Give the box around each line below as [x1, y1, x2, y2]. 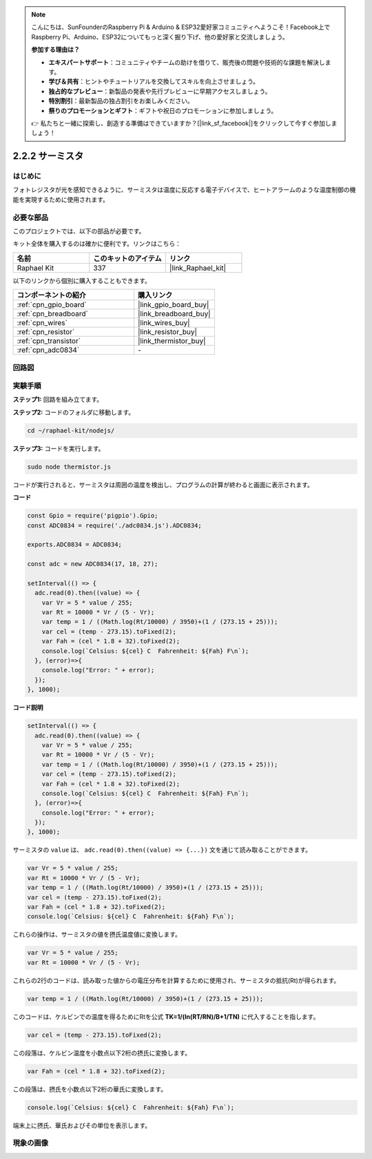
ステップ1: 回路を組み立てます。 [12, 396, 103, 404]
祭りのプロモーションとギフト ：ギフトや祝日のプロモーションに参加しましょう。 [48, 106, 278, 115]
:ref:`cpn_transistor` [17, 336, 81, 346]
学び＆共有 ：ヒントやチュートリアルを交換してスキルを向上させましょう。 [48, 77, 260, 86]
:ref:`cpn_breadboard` [17, 309, 89, 319]
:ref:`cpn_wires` [17, 318, 68, 328]
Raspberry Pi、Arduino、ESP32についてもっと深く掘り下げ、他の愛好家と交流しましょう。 [31, 32, 289, 41]
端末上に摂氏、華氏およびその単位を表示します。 [12, 1121, 152, 1129]
